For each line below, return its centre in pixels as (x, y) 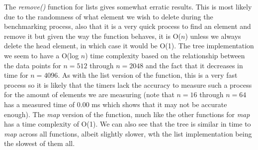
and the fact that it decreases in (194, 65)
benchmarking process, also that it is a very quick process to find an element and (128, 26)
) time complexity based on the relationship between (165, 55)
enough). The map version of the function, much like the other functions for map (127, 114)
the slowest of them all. (40, 143)
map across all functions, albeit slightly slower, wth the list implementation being (128, 133)
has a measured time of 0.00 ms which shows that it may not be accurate (116, 104)
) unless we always (213, 36)
